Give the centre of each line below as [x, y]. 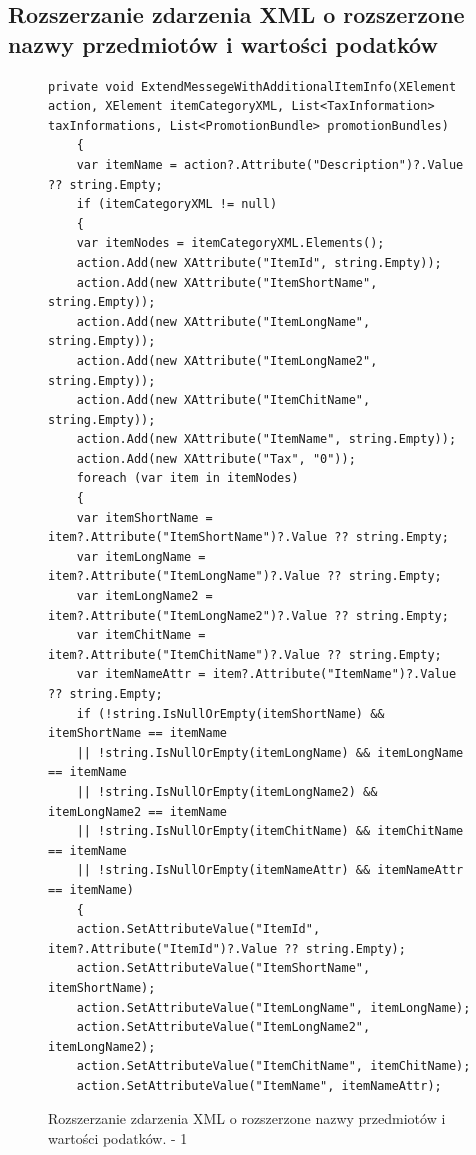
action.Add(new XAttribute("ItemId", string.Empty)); [259, 262]
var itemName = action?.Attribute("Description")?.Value [270, 164]
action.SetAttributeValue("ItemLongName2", [223, 1027]
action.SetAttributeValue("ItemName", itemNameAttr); [259, 1085]
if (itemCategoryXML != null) [177, 204]
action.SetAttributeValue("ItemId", [198, 929]
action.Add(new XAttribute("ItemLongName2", [227, 360]
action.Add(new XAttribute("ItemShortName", [227, 282]
